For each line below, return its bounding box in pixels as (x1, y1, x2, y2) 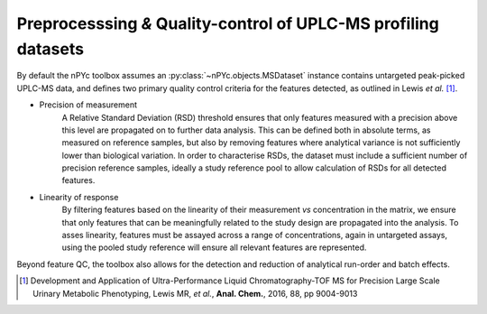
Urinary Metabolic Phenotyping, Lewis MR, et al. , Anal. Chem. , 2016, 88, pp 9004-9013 (32, 288, 358, 299)
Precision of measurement (39, 99, 137, 110)
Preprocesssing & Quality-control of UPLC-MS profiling (16, 14, 439, 33)
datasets (16, 39, 85, 59)
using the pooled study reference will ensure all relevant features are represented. (61, 242, 367, 253)
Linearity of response (39, 191, 119, 202)
